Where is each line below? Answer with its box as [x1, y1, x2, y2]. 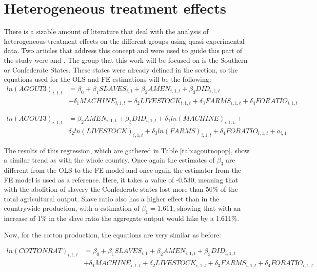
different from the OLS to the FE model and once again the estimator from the [4, 165, 241, 175]
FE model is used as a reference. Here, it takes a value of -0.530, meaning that [4, 174, 238, 184]
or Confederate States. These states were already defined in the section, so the [4, 64, 238, 74]
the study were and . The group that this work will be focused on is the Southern [4, 54, 248, 65]
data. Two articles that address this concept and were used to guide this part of [4, 45, 242, 55]
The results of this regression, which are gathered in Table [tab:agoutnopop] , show [4, 145, 250, 155]
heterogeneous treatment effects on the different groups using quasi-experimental [4, 36, 245, 46]
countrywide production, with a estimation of [4, 203, 139, 213]
